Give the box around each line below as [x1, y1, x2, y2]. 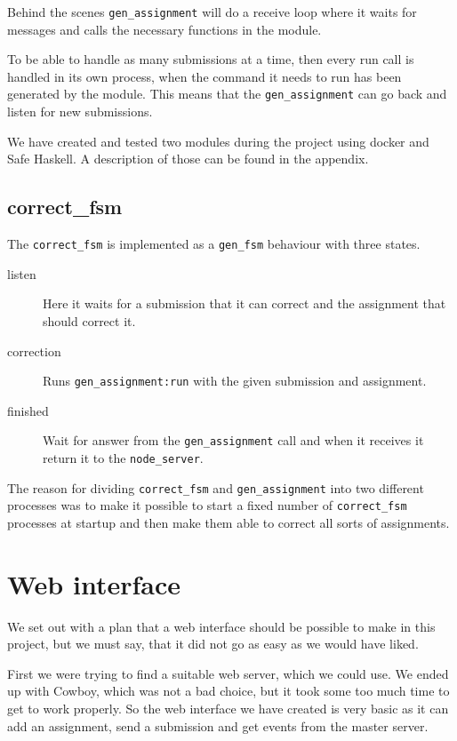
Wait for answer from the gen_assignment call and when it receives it [43, 431, 424, 450]
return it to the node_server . [43, 449, 204, 467]
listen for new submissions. [7, 102, 153, 121]
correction [7, 341, 61, 360]
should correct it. [43, 311, 136, 330]
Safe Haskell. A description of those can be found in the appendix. [7, 149, 369, 168]
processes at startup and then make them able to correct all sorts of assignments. [7, 513, 450, 531]
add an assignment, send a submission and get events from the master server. [7, 716, 429, 735]
